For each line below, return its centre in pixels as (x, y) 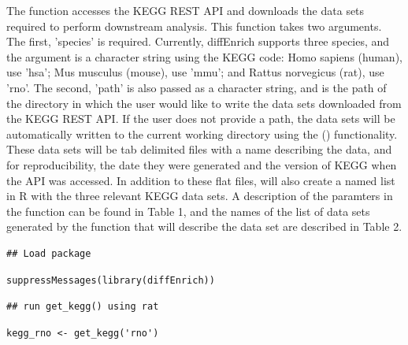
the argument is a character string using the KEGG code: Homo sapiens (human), (204, 56)
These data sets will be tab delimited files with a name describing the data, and (199, 149)
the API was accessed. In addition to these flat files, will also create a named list (201, 180)
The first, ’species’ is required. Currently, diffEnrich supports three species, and (198, 41)
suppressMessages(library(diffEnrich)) (111, 280)
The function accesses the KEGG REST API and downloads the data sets (185, 10)
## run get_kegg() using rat (83, 307)
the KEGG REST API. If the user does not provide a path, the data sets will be (201, 119)
